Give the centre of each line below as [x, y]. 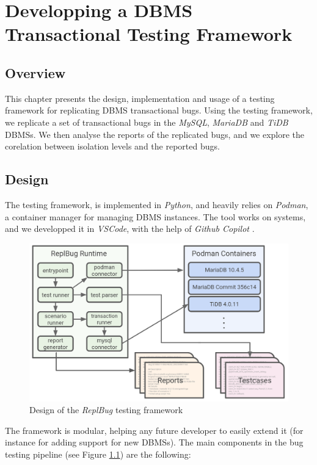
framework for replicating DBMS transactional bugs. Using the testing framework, [159, 110]
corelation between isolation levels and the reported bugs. [112, 146]
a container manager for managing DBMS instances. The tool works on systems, [155, 216]
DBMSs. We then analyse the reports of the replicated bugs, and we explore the [155, 134]
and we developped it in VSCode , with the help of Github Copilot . [130, 229]
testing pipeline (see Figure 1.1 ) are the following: [98, 454]
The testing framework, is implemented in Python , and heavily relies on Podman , [157, 204]
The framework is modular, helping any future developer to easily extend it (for [154, 430]
